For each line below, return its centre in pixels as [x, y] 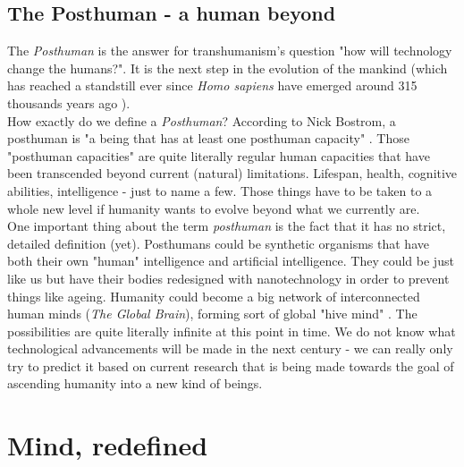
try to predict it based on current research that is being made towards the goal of [231, 365]
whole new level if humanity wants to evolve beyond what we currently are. [214, 208]
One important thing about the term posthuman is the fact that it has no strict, [227, 226]
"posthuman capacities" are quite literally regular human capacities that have [219, 155]
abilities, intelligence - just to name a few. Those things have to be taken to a [220, 190]
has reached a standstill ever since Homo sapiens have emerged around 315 [212, 85]
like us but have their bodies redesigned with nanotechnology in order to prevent [228, 278]
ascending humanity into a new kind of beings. [135, 383]
